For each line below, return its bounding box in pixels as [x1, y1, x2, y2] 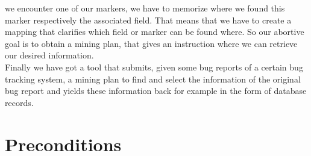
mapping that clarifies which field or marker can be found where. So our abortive [5, 25, 304, 38]
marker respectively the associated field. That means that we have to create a [5, 13, 292, 26]
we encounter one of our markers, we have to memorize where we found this [5, 2, 285, 14]
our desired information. [5, 49, 94, 61]
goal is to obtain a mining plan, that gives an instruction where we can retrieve [5, 37, 298, 49]
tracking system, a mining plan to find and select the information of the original [5, 72, 301, 85]
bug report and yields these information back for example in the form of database [5, 84, 307, 97]
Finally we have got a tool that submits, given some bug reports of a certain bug [5, 60, 303, 73]
